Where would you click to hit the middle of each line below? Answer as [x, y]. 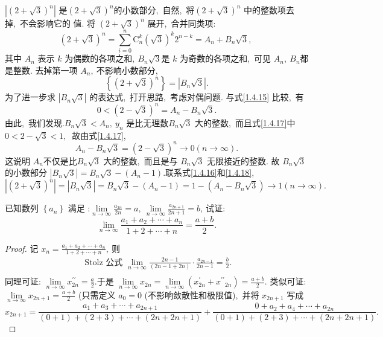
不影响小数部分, [127, 70]
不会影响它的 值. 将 [58, 23]
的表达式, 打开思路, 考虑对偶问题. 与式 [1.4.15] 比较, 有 [197, 97]
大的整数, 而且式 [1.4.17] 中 [245, 122]
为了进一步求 [30, 97]
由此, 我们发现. [35, 122]
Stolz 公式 [104, 262]
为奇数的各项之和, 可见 [226, 58]
